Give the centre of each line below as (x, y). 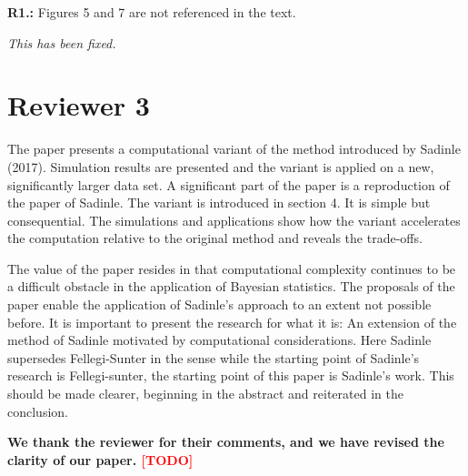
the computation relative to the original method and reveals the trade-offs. (215, 238)
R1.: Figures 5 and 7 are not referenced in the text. (152, 12)
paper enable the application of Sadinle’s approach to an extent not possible (219, 304)
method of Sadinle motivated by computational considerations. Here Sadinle (219, 340)
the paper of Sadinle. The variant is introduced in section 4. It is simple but (219, 203)
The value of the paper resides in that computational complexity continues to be (232, 268)
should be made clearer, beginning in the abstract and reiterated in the (205, 394)
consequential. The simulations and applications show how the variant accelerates (234, 220)
